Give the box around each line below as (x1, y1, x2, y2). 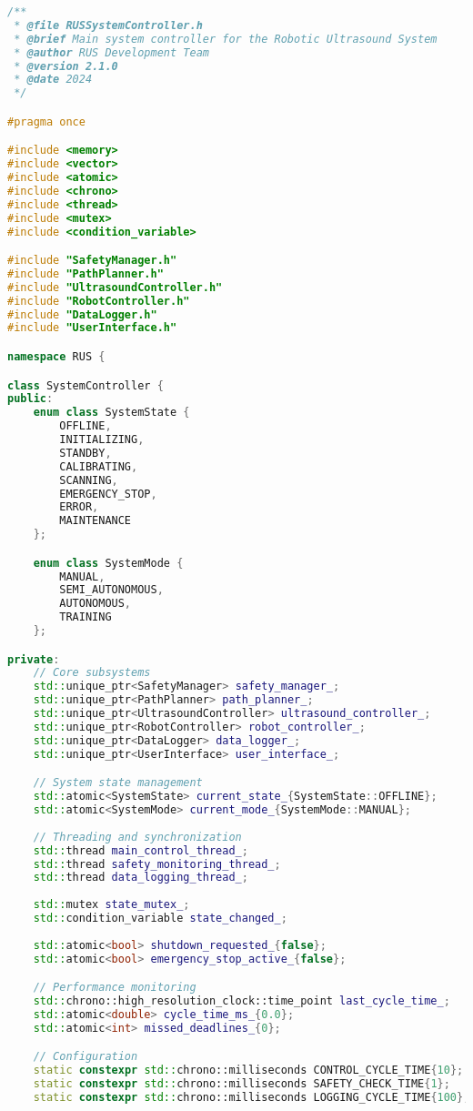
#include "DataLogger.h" (7, 308, 157, 321)
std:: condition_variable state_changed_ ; (33, 912, 287, 924)
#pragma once (7, 115, 86, 128)
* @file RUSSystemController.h (14, 18, 203, 32)
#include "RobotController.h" (7, 294, 190, 308)
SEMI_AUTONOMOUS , (59, 583, 164, 597)
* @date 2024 (14, 73, 93, 86)
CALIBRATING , (59, 460, 138, 473)
